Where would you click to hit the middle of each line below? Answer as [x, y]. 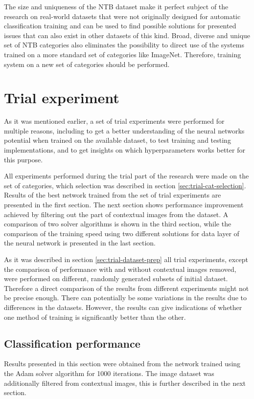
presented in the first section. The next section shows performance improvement [124, 205]
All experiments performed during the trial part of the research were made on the [127, 176]
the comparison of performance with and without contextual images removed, [120, 269]
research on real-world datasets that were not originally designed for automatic [122, 16]
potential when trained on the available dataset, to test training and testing [117, 140]
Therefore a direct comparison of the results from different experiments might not [127, 288]
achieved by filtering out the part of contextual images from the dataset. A [116, 214]
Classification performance [72, 343]
